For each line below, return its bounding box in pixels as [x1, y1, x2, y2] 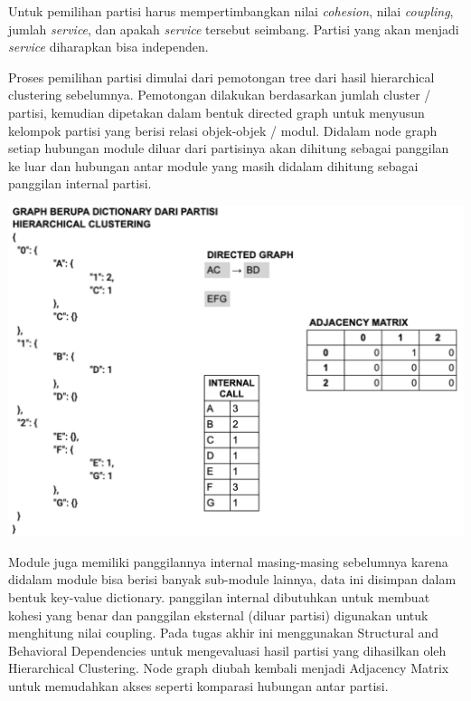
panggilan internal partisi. [8, 174, 152, 193]
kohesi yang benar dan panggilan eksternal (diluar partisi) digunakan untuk [8, 605, 429, 624]
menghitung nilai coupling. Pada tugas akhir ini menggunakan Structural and [8, 623, 439, 642]
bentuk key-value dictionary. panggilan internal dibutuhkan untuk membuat [8, 587, 430, 606]
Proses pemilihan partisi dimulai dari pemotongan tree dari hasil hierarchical [8, 67, 435, 86]
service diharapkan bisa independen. [8, 37, 209, 56]
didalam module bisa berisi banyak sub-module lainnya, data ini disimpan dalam [8, 570, 457, 589]
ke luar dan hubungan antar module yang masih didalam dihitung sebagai [8, 156, 419, 175]
